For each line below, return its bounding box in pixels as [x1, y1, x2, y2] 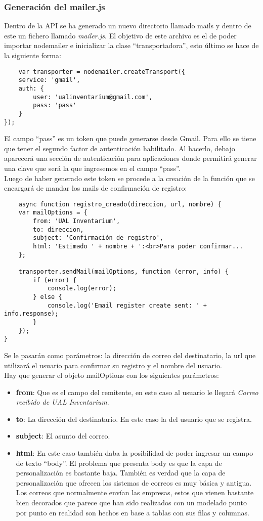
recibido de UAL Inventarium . [16, 397, 109, 407]
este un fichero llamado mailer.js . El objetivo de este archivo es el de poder [4, 30, 237, 40]
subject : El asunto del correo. [16, 430, 110, 441]
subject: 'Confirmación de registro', [33, 234, 163, 242]
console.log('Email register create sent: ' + [47, 301, 207, 309]
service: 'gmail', [18, 76, 80, 84]
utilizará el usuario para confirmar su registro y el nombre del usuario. [4, 360, 222, 370]
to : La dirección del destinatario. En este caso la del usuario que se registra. [16, 413, 252, 424]
